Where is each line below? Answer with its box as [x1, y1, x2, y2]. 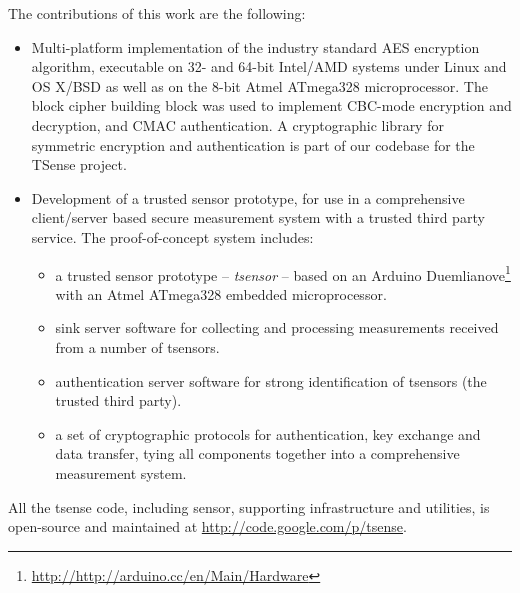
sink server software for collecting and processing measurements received [55, 317, 499, 338]
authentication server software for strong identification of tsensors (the [55, 370, 487, 391]
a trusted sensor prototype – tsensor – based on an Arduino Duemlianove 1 [55, 261, 511, 285]
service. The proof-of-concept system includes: [31, 226, 314, 247]
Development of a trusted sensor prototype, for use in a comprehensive [31, 187, 465, 208]
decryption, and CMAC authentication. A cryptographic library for [31, 114, 444, 135]
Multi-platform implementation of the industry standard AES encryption [31, 36, 480, 57]
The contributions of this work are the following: [8, 3, 306, 23]
